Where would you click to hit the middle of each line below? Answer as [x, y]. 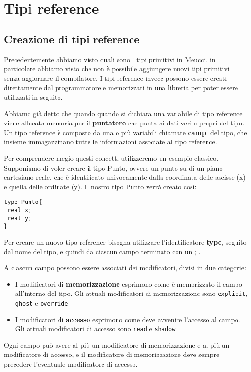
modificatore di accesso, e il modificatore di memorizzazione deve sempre [112, 354]
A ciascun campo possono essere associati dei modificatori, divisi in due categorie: [125, 268]
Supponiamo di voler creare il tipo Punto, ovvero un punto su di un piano [113, 167]
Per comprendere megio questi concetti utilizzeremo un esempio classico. [111, 158]
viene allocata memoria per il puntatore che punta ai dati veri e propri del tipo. [124, 123]
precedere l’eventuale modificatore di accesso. [71, 364]
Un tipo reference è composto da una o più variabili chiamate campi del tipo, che [125, 132]
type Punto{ [23, 202]
